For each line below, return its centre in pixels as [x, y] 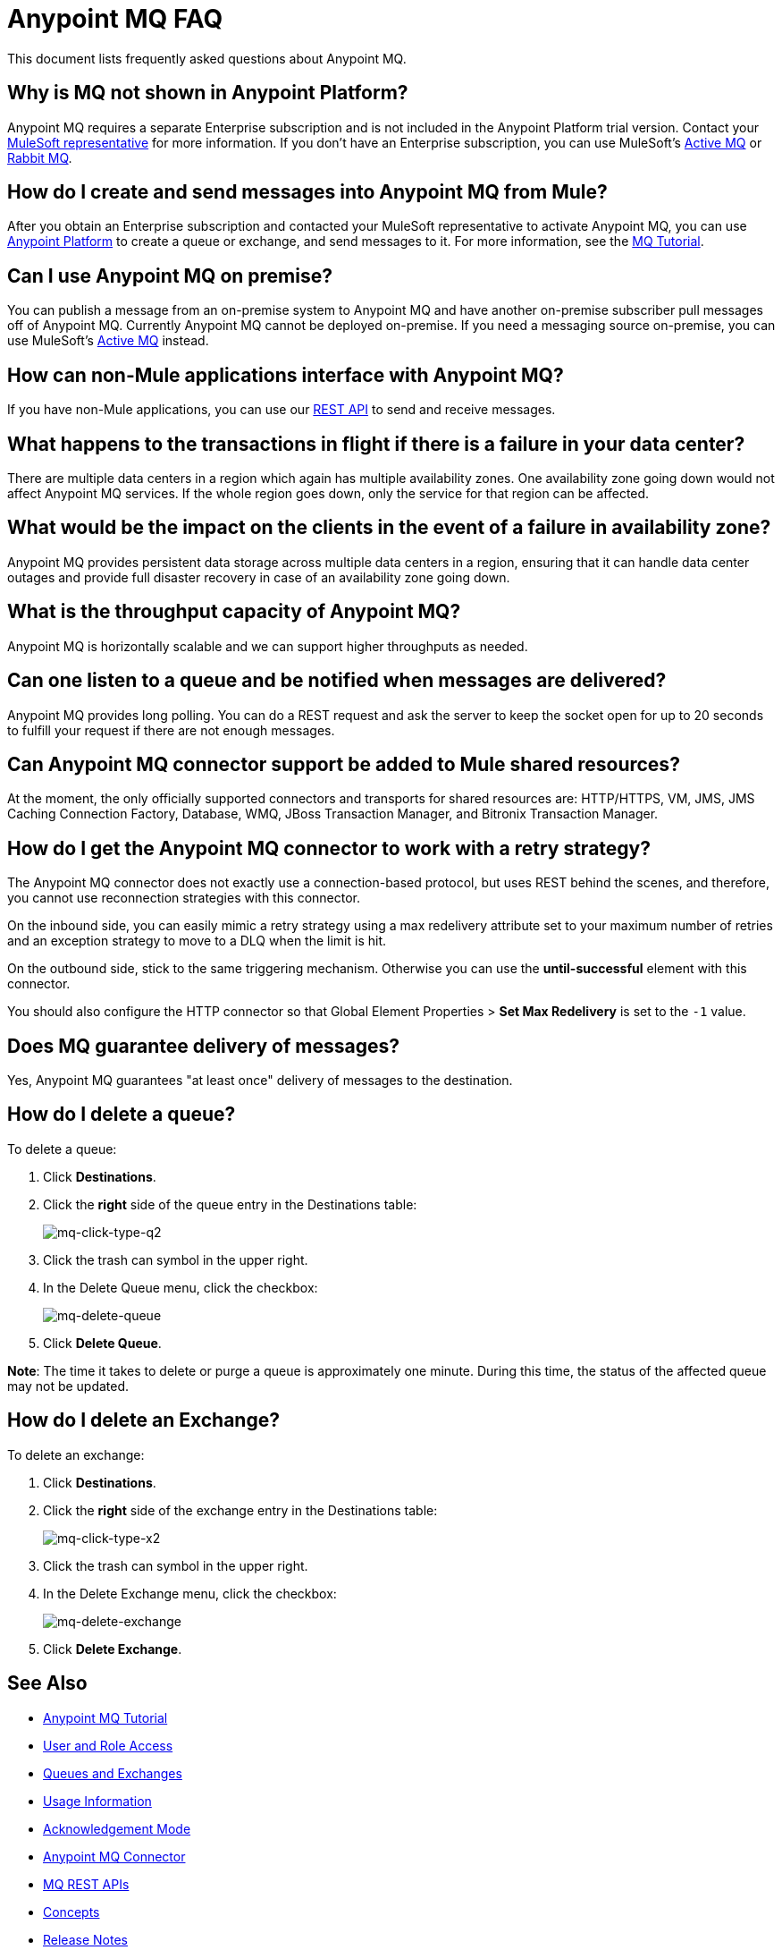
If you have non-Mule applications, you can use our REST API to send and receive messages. [282, 410]
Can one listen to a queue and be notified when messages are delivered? [337, 681]
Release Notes [85, 1939]
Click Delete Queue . [102, 1343]
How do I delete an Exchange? [143, 1420]
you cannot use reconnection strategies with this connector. [184, 898]
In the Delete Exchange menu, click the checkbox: [190, 1593]
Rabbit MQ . [40, 157]
